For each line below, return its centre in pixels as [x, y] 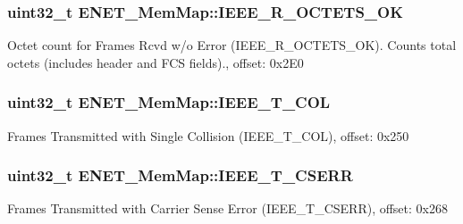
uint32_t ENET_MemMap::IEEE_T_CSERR [180, 175]
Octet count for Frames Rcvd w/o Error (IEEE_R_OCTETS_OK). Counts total [232, 45]
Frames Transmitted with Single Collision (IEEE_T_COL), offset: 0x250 [208, 135]
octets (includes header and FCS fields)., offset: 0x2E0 [156, 62]
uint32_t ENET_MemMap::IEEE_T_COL [169, 102]
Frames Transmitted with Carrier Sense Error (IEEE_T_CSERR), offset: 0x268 [227, 208]
